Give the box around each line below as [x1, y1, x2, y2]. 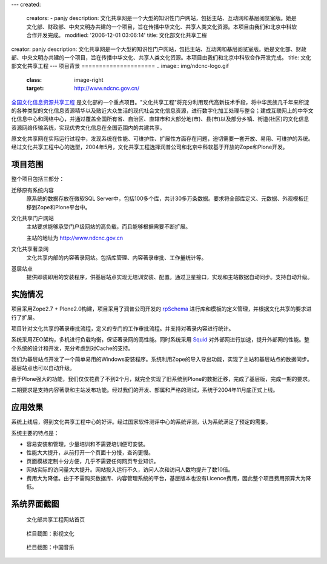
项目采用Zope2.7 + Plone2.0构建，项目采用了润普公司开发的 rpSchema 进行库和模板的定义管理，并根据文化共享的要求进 [11, 305, 312, 312]
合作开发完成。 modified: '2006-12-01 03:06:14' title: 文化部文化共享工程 [26, 32, 207, 39]
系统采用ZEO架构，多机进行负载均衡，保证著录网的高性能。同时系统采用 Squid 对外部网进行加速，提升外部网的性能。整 [11, 336, 310, 343]
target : [26, 85, 44, 92]
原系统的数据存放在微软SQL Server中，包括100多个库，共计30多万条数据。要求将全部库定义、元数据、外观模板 [26, 195, 304, 203]
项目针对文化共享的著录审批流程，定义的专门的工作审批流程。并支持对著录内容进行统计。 [11, 324, 234, 332]
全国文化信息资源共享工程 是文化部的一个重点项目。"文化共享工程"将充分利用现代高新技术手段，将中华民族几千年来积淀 [11, 98, 309, 106]
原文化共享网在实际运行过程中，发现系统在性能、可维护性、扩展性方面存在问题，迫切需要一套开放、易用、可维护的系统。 [11, 135, 314, 143]
